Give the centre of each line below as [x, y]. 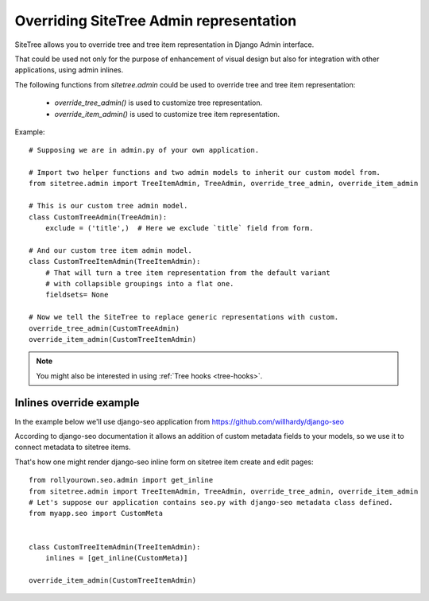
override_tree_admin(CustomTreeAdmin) [104, 328]
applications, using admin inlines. [69, 70]
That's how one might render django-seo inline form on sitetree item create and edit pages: [164, 462]
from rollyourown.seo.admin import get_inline [121, 480]
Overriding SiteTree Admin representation [156, 21]
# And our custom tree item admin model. [110, 250]
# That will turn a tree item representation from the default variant [187, 273]
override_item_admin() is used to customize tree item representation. [167, 114]
